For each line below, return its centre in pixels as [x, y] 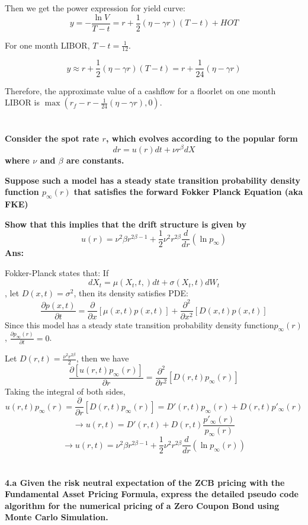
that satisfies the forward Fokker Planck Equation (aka [188, 192]
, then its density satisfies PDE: [131, 293]
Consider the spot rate [52, 138]
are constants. [95, 160]
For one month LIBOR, [47, 45]
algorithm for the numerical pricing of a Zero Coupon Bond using [142, 505]
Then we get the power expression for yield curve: [95, 8]
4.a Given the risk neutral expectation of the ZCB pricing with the [145, 482]
